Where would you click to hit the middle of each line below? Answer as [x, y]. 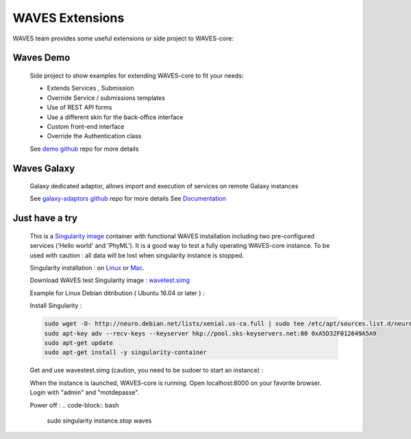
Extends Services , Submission [90, 88]
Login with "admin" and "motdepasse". [85, 392]
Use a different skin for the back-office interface [115, 117]
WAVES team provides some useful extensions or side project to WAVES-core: [123, 38]
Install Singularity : [56, 305]
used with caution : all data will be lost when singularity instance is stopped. [137, 255]
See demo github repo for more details [84, 149]
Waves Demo [41, 58]
